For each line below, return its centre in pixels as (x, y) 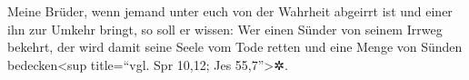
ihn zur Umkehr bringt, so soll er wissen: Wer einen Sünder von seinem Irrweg (225, 29)
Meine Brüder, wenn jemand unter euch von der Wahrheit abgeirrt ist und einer (230, 11)
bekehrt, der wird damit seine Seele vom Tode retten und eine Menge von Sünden (235, 47)
